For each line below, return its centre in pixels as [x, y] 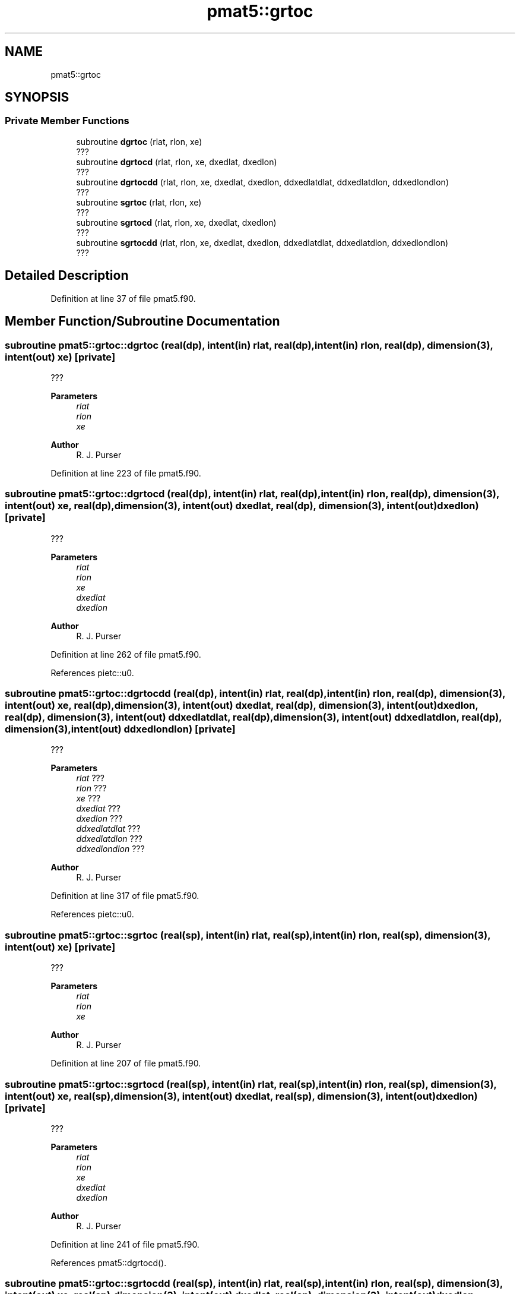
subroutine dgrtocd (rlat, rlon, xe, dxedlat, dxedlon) [177, 162]
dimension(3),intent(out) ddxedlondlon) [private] [120, 729]
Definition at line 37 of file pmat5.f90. [123, 298]
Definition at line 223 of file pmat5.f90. [126, 473]
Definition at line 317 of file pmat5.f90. [125, 896]
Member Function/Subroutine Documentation [142, 321]
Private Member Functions [67, 121]
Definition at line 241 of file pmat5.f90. [125, 1244]
